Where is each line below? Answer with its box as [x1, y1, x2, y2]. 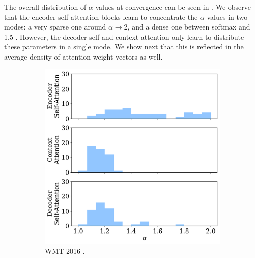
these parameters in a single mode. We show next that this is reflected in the [4, 41, 244, 52]
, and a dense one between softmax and [127, 21, 250, 32]
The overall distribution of [4, 2, 87, 12]
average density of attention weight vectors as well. [4, 51, 163, 62]
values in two [207, 11, 248, 22]
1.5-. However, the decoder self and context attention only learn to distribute [4, 31, 244, 42]
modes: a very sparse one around [4, 21, 106, 32]
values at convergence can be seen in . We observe [95, 2, 251, 12]
